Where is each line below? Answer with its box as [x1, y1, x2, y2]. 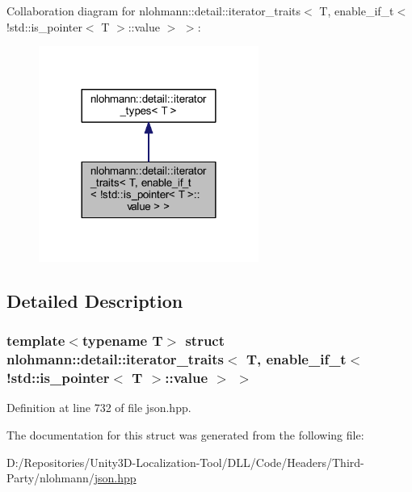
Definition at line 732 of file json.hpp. [6, 399, 191, 416]
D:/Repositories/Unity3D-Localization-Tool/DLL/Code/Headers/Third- [6, 453, 364, 470]
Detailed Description [6, 288, 183, 313]
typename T [82, 330, 163, 351]
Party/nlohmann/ [6, 469, 95, 486]
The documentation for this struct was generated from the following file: [6, 427, 364, 444]
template [6, 330, 65, 351]
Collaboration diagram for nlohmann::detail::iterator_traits [6, 2, 301, 19]
